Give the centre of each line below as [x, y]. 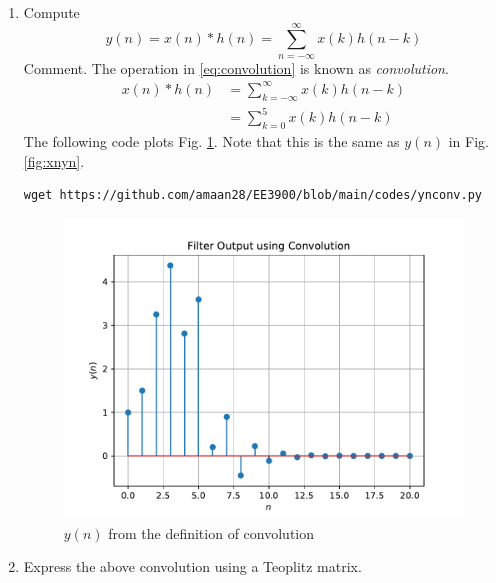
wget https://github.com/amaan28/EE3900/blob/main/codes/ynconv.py [252, 195]
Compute [51, 12]
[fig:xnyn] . [54, 160]
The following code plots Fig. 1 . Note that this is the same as [211, 141]
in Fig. [468, 141]
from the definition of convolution [211, 532]
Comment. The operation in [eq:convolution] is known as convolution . [236, 67]
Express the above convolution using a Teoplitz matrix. [192, 566]
